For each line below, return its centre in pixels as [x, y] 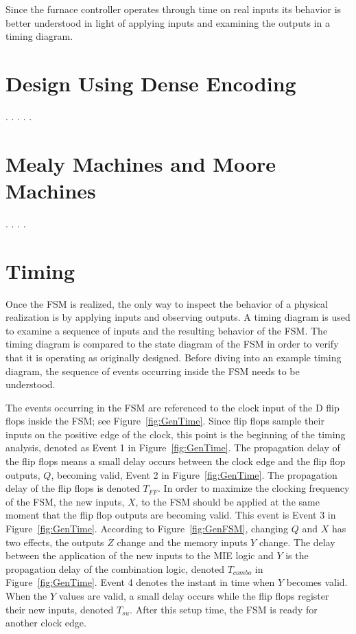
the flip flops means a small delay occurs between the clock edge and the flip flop [176, 461]
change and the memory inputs [182, 542]
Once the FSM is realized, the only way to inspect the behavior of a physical [167, 303]
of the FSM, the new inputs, [65, 501]
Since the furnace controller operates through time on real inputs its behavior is [174, 9]
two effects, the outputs [55, 542]
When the [26, 596]
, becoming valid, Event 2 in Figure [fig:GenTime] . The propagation [194, 474]
